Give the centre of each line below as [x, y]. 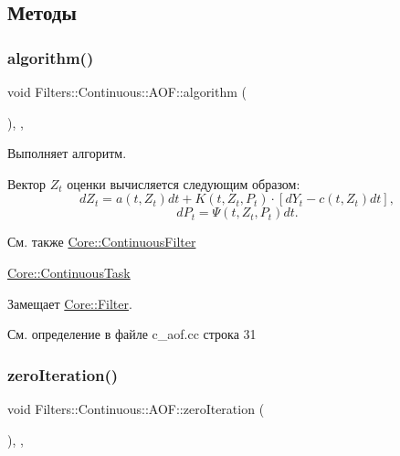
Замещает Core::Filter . [70, 303]
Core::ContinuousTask [69, 272]
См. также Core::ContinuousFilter [102, 242]
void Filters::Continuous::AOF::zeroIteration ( [136, 408]
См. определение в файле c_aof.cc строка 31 [132, 334]
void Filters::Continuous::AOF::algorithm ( [127, 91]
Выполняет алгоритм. [67, 153]
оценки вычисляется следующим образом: [184, 183]
